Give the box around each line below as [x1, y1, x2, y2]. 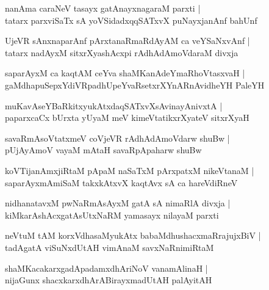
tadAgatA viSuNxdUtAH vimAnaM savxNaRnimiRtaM [5, 241, 214, 253]
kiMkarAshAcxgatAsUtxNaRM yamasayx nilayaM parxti [5, 208, 219, 221]
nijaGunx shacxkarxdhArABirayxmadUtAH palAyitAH [5, 274, 212, 286]
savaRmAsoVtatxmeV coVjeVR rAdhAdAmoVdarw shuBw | [5, 131, 230, 144]
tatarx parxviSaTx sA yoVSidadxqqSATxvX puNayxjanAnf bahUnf [5, 13, 257, 26]
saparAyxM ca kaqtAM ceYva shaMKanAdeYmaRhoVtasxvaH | [5, 67, 245, 79]
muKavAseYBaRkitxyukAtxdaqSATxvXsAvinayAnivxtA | [5, 99, 223, 112]
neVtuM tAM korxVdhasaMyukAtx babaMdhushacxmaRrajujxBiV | [5, 229, 261, 242]
